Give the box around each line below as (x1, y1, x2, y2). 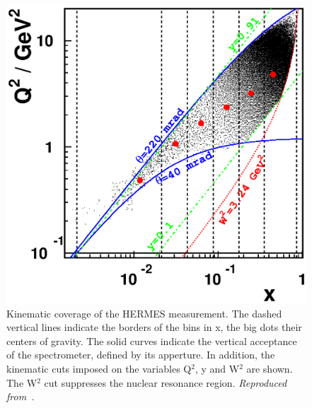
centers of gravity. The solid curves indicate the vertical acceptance (6, 333, 297, 348)
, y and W (195, 361, 240, 376)
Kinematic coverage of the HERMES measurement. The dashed (6, 305, 282, 320)
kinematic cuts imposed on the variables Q (6, 361, 192, 376)
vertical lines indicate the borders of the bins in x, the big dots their (6, 320, 302, 334)
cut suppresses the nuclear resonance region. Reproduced (44, 375, 287, 390)
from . (6, 389, 35, 404)
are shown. (246, 361, 293, 376)
